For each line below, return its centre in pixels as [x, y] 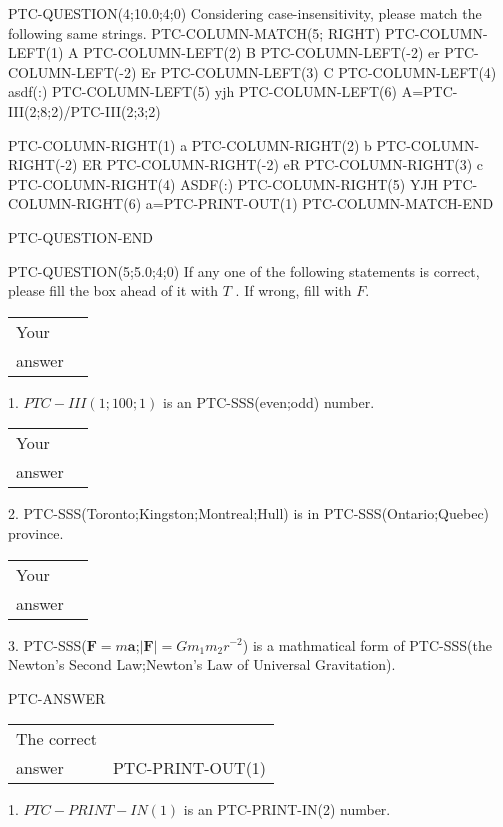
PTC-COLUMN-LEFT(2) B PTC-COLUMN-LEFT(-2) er [261, 52]
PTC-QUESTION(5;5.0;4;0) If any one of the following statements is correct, [244, 270]
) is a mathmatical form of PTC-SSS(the [367, 644]
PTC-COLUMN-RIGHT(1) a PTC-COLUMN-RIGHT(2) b [190, 144]
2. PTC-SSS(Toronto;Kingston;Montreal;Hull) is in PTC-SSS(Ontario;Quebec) [249, 513]
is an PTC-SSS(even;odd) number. [269, 401]
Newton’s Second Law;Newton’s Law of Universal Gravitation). [202, 664]
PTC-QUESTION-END [81, 236]
